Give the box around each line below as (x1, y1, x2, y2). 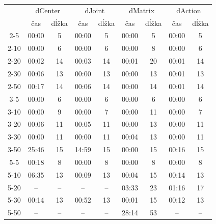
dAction (176, 5, 201, 15)
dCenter (35, 5, 61, 15)
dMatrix (129, 5, 155, 15)
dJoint (85, 5, 105, 15)
